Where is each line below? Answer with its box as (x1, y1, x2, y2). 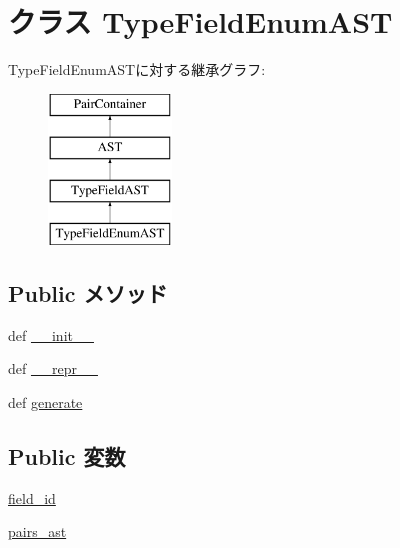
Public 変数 (8, 440, 126, 471)
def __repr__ (8, 358, 98, 379)
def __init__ (8, 324, 94, 345)
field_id (8, 487, 56, 508)
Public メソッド (8, 277, 168, 308)
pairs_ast (8, 521, 67, 542)
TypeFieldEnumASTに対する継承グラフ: (8, 59, 266, 80)
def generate (8, 391, 83, 412)
